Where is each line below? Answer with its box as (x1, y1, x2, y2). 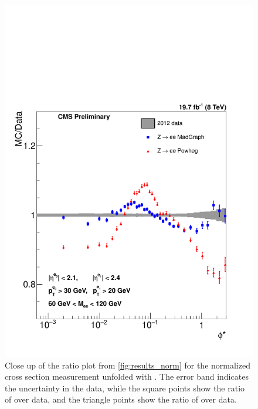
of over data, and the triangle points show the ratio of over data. (5, 393, 237, 405)
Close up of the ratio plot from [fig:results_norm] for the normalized (5, 359, 250, 371)
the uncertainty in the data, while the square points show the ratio (5, 381, 245, 394)
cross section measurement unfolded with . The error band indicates (5, 370, 249, 383)
